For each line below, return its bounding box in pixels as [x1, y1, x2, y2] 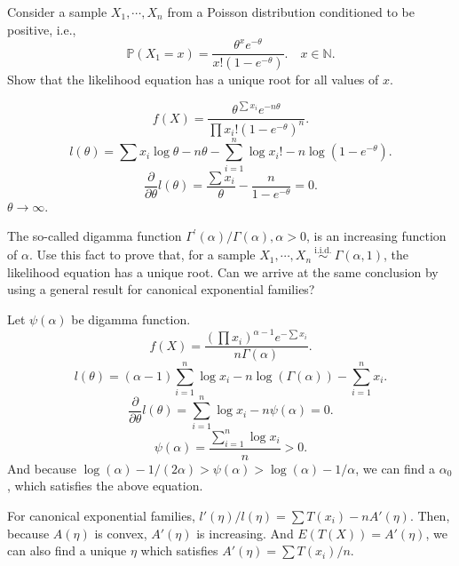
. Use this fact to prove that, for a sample [28, 245, 256, 264]
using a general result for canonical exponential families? [7, 280, 315, 299]
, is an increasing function [305, 227, 447, 245]
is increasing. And [196, 523, 294, 542]
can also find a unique [7, 541, 127, 560]
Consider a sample [7, 3, 107, 20]
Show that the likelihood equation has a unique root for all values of [7, 70, 379, 89]
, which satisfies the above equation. [7, 476, 203, 495]
